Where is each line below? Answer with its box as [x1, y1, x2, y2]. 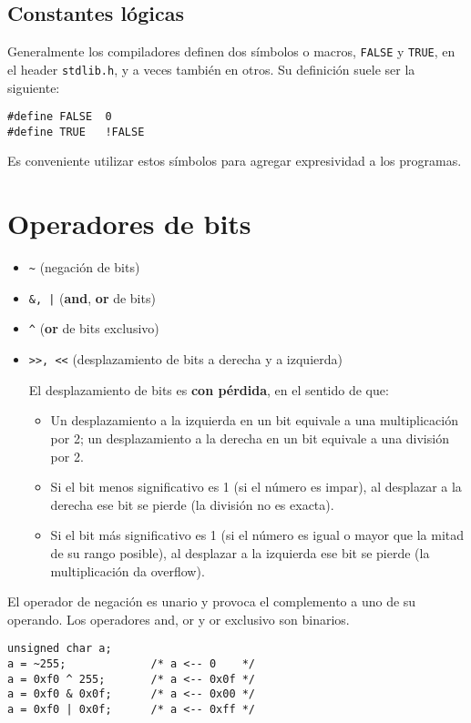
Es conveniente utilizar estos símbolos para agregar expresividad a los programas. [7, 151, 462, 170]
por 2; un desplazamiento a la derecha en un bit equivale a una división [50, 428, 449, 447]
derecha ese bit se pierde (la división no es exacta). [50, 494, 334, 514]
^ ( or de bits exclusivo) [28, 319, 159, 338]
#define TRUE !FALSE [7, 125, 145, 138]
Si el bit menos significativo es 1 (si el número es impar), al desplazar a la [50, 477, 462, 496]
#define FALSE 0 [7, 110, 112, 124]
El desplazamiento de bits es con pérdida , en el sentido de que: [28, 380, 389, 399]
